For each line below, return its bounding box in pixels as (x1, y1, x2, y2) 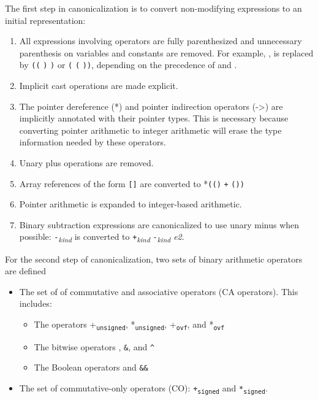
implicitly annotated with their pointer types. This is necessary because (19, 112, 289, 125)
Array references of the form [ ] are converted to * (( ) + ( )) (19, 177, 244, 190)
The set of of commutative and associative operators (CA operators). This (19, 285, 298, 298)
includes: (19, 297, 52, 310)
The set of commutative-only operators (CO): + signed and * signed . (19, 381, 268, 395)
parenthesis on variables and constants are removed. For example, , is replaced (19, 46, 314, 59)
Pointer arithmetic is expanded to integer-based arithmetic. (19, 198, 242, 210)
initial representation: (5, 13, 86, 26)
